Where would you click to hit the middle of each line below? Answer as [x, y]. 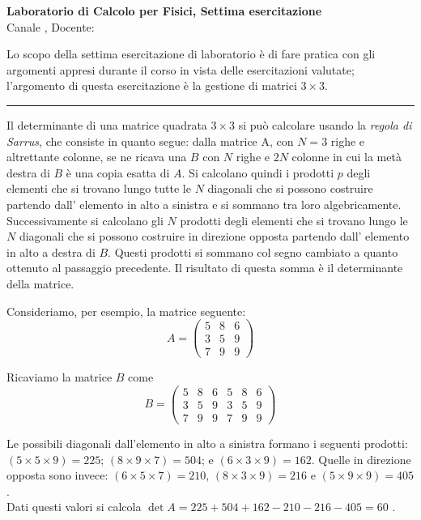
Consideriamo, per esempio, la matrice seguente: [126, 311]
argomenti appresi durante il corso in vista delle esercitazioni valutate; [181, 69]
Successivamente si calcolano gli [85, 220]
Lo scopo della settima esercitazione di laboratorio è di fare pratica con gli [191, 54]
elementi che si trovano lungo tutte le [99, 188]
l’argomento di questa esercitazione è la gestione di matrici [152, 85]
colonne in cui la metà [347, 157]
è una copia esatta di [118, 172]
